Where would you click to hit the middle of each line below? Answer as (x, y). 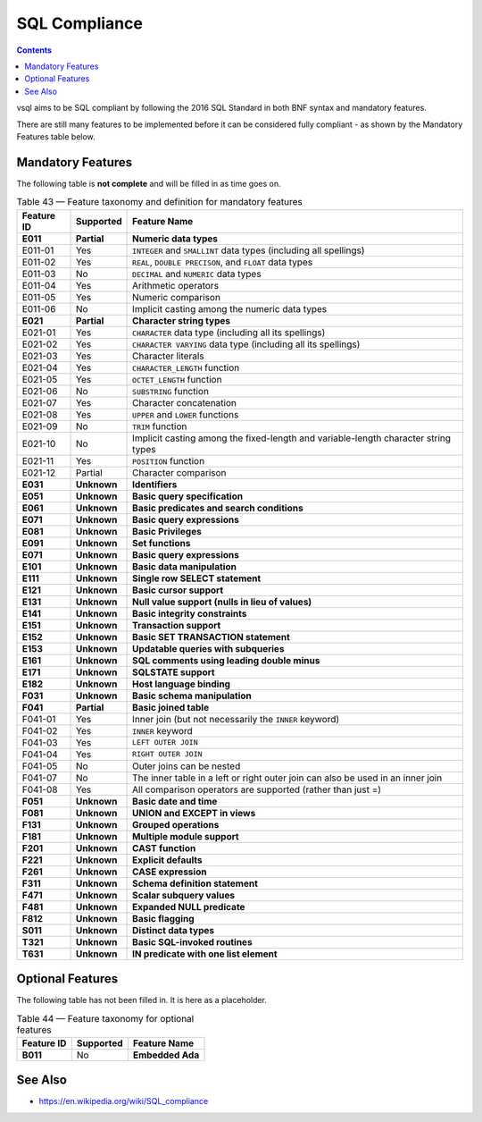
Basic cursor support (178, 590)
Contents (34, 50)
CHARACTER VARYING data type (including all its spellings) (246, 344)
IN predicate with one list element (205, 954)
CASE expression (170, 872)
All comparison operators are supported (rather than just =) (257, 789)
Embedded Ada (166, 1055)
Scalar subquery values (184, 895)
